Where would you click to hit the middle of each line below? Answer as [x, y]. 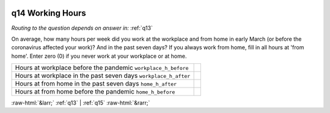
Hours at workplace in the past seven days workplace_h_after [103, 76]
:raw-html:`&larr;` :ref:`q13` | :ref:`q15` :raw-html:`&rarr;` [81, 103]
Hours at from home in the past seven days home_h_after [96, 84]
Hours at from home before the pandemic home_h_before [95, 92]
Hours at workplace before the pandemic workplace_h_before [102, 68]
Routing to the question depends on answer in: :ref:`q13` [82, 28]
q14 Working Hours [49, 13]
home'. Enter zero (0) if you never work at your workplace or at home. [99, 56]
